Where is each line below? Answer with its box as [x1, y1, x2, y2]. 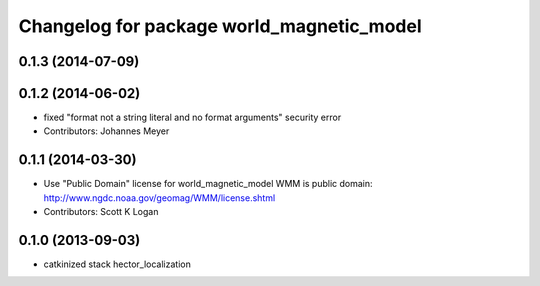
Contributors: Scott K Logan [43, 206, 159, 218]
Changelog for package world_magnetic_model [18, 15, 422, 37]
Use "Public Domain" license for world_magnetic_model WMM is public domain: [43, 178, 374, 190]
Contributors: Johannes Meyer [43, 125, 170, 137]
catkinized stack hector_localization [43, 258, 192, 270]
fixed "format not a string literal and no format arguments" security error [43, 111, 342, 124]
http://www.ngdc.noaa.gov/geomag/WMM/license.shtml [43, 191, 276, 204]
